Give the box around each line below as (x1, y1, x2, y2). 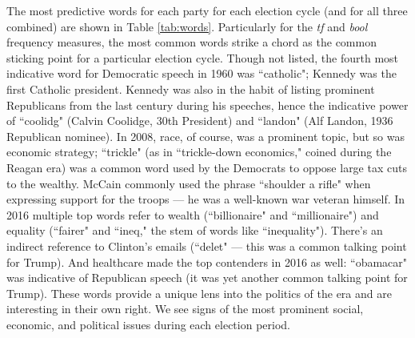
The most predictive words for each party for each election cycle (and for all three (6, 2, 408, 18)
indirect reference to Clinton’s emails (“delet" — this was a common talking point (6, 237, 407, 254)
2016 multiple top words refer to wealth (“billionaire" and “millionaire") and (6, 206, 379, 223)
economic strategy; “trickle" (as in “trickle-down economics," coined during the (6, 143, 392, 160)
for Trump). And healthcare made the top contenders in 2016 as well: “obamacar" (6, 253, 408, 270)
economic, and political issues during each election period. (6, 316, 290, 332)
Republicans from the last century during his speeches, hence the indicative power (6, 96, 409, 113)
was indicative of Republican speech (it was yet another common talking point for (6, 269, 408, 286)
